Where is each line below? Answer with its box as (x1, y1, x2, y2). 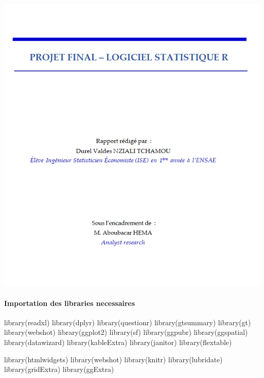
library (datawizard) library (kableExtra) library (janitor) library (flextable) (4, 337, 232, 348)
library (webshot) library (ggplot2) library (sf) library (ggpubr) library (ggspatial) (4, 327, 248, 337)
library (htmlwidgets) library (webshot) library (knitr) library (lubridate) (4, 354, 223, 364)
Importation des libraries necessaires (4, 297, 135, 308)
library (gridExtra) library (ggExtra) (4, 364, 114, 374)
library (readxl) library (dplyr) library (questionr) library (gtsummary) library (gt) (4, 317, 251, 327)
